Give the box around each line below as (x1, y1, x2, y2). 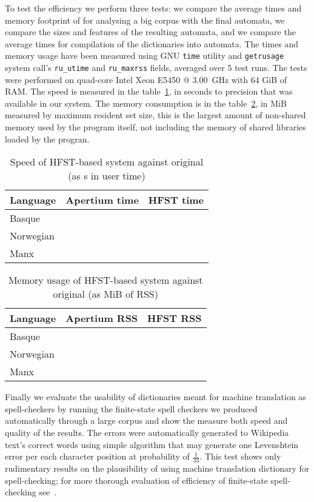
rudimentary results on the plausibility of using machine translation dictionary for (5, 462, 310, 475)
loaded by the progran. (5, 132, 90, 145)
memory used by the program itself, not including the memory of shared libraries (5, 121, 306, 133)
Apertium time (65, 193, 139, 207)
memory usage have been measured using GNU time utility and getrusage (5, 49, 284, 62)
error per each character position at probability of (5, 450, 190, 463)
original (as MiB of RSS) (53, 287, 158, 301)
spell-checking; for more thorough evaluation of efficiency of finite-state (5, 474, 268, 486)
